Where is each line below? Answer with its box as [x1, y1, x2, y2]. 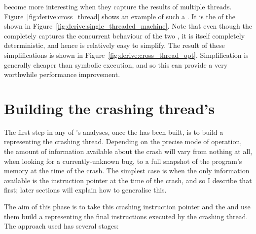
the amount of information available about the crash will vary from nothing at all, [4, 146, 253, 156]
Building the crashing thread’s [4, 98, 215, 118]
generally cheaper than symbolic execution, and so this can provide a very [4, 59, 228, 70]
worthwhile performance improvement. [4, 69, 120, 79]
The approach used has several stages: [4, 221, 119, 231]
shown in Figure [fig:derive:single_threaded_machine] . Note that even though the [4, 21, 252, 31]
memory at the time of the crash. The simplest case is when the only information [4, 165, 250, 176]
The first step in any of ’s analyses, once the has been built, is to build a [4, 126, 223, 137]
